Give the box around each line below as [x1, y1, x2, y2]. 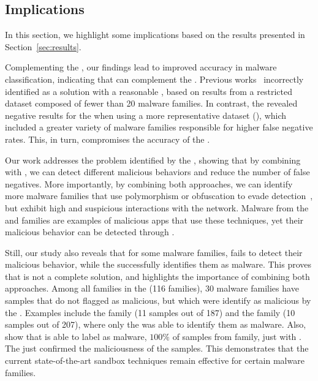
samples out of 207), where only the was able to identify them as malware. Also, [5, 318, 306, 331]
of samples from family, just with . [172, 330, 301, 342]
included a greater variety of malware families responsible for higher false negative [5, 121, 313, 134]
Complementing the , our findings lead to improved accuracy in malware [5, 61, 277, 74]
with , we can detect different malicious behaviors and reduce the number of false [5, 165, 310, 178]
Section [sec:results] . [5, 40, 81, 53]
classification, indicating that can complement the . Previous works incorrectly [5, 72, 304, 85]
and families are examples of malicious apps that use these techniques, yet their [5, 213, 304, 226]
